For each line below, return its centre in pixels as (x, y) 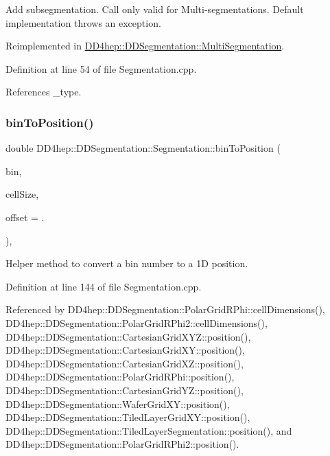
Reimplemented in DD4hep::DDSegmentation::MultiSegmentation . (145, 46)
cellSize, (22, 194)
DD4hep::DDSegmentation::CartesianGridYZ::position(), (125, 390)
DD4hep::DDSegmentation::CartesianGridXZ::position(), (125, 363)
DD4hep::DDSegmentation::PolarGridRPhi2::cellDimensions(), (137, 322)
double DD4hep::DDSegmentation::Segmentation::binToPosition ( (143, 148)
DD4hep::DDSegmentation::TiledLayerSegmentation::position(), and (149, 430)
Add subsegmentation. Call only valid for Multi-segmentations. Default (155, 9)
